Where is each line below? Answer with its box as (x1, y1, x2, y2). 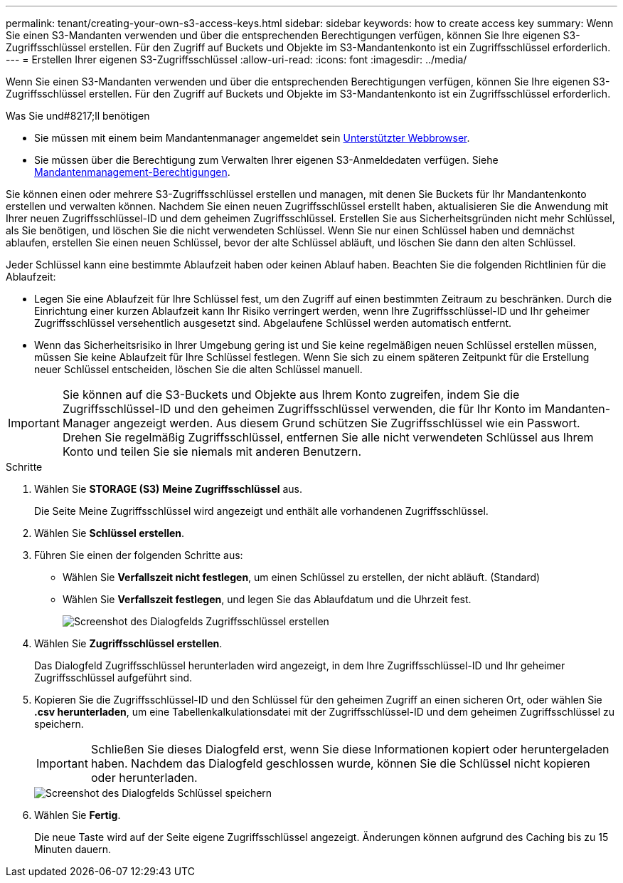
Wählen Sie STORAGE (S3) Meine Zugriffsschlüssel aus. (34, 483, 303, 495)
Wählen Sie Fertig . (34, 809, 121, 821)
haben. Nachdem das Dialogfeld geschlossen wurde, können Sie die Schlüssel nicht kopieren (90, 756, 590, 770)
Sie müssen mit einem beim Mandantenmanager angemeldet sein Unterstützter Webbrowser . (34, 132, 470, 144)
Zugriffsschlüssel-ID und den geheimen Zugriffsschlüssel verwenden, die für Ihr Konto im (62, 402, 542, 416)
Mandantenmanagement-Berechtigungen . (34, 166, 230, 178)
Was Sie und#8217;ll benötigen (6, 110, 150, 122)
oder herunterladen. (90, 770, 198, 785)
